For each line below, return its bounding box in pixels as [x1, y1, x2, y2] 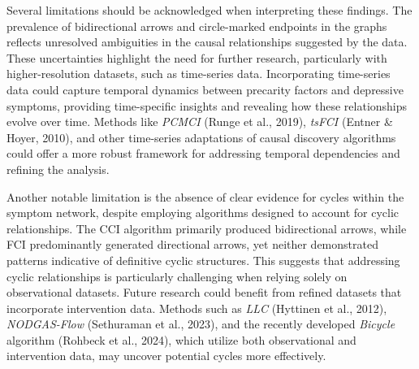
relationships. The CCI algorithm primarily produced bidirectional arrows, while [6, 219, 407, 237]
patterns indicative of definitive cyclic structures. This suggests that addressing [6, 251, 400, 268]
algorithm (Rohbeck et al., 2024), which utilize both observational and [6, 331, 356, 348]
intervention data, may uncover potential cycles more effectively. [6, 347, 326, 364]
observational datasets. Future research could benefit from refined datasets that [6, 284, 402, 301]
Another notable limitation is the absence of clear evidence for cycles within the [6, 188, 404, 205]
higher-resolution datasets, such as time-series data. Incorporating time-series [6, 65, 391, 82]
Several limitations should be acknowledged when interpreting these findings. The [6, 2, 413, 18]
